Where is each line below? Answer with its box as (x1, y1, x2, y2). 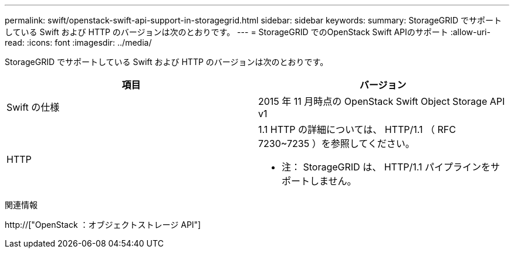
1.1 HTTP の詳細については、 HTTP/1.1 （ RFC (258, 124, 456, 135)
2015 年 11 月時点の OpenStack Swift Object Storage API (258, 95, 505, 107)
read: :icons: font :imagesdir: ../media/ (5, 37, 152, 47)
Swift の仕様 (6, 101, 60, 113)
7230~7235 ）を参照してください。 (258, 138, 415, 149)
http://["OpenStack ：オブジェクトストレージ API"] (5, 220, 201, 230)
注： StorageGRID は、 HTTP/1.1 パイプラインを (282, 161, 491, 173)
